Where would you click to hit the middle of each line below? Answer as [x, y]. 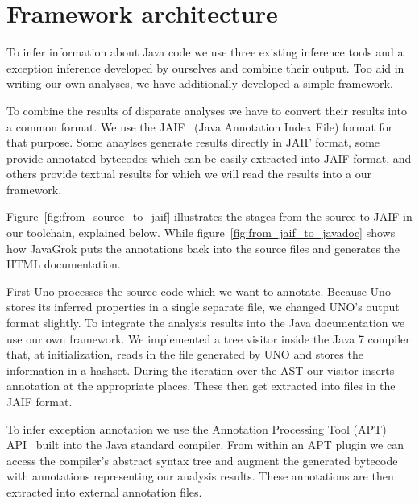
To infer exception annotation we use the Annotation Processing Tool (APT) [197, 428]
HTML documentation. [64, 264]
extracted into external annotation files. [104, 491]
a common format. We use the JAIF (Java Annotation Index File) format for [200, 126]
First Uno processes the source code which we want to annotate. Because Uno [199, 291]
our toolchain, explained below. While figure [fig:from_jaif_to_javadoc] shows [201, 233]
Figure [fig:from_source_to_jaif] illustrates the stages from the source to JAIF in [209, 216]
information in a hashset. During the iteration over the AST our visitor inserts [201, 370]
